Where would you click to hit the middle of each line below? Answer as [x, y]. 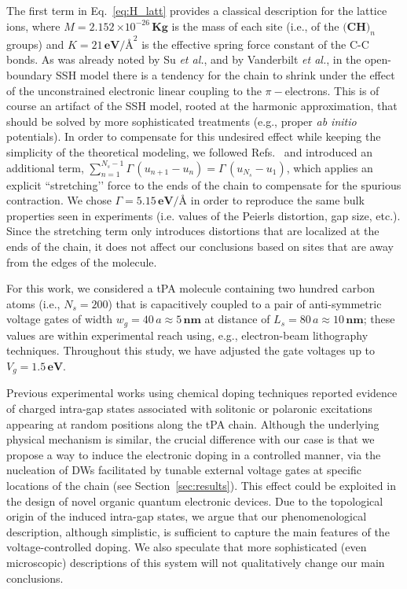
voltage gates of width [60, 319]
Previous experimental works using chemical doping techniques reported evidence [202, 393]
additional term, [45, 167]
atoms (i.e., [33, 303]
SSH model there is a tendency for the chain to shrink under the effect [225, 75]
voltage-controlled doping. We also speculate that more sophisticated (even [187, 547]
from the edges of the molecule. [82, 261]
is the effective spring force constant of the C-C [255, 44]
